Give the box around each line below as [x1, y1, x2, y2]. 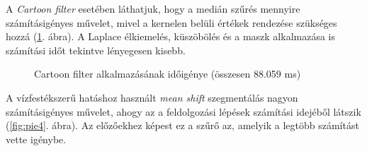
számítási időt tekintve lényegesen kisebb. [6, 42, 186, 57]
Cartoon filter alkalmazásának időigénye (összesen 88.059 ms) [34, 66, 301, 81]
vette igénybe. [6, 131, 67, 146]
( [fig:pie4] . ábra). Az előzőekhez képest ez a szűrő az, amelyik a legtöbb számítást [6, 118, 359, 133]
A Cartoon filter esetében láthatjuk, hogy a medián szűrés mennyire [6, 1, 300, 16]
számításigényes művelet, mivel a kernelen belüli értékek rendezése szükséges [6, 15, 337, 30]
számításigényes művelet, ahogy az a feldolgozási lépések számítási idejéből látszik [6, 104, 361, 119]
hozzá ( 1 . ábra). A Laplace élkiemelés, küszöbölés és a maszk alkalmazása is [6, 29, 336, 44]
